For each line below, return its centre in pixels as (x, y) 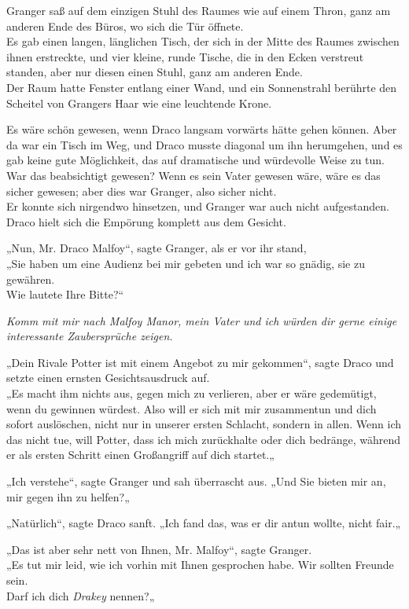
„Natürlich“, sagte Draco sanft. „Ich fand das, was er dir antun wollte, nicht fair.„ (204, 523)
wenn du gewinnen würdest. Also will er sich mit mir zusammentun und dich (192, 408)
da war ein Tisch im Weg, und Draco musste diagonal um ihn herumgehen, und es (204, 144)
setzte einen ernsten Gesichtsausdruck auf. (108, 378)
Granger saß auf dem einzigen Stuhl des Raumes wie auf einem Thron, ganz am (199, 10)
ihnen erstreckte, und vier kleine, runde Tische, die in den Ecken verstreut (185, 56)
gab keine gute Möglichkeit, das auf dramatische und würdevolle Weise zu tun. (195, 160)
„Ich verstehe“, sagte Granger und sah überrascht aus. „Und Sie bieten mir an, (196, 481)
